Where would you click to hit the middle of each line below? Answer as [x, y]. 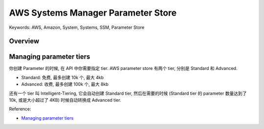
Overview [24, 41]
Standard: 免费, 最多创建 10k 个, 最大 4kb [63, 77]
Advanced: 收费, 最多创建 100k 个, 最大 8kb [65, 84]
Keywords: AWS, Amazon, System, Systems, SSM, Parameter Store [77, 27]
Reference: [20, 109]
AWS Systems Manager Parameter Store [93, 13]
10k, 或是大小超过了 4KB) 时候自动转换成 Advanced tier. [65, 100]
